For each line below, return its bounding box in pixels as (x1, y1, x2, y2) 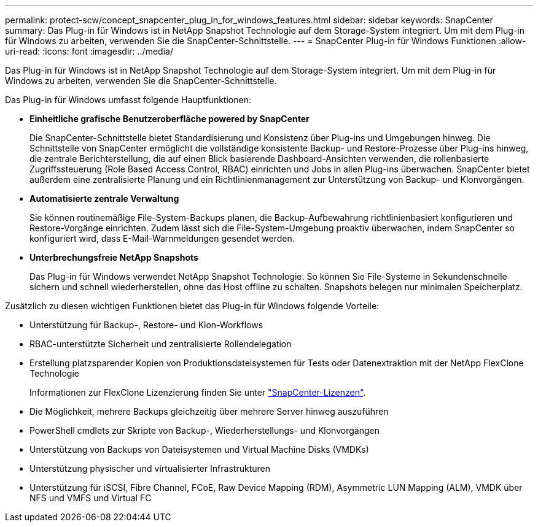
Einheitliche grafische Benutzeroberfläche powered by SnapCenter (29, 113, 310, 124)
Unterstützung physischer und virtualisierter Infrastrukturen (29, 463, 270, 474)
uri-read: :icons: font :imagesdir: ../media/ (5, 46, 173, 56)
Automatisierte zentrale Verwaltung (29, 193, 179, 204)
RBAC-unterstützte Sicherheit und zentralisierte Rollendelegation (29, 339, 292, 349)
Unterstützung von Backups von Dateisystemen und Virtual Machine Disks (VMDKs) (29, 444, 369, 455)
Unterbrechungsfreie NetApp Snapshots (29, 252, 198, 263)
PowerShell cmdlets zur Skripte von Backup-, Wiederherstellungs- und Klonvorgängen (29, 425, 380, 436)
